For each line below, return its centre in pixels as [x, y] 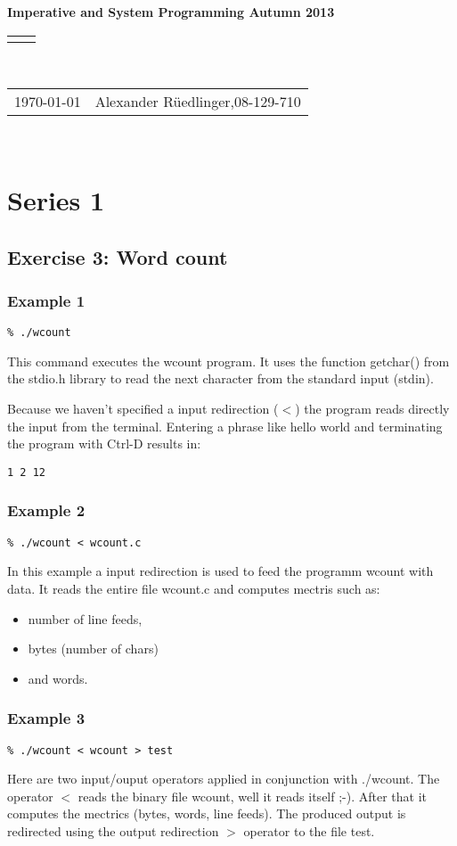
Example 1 [46, 300]
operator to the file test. [309, 830]
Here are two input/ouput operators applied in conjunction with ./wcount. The [224, 779]
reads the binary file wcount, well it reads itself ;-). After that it [253, 796]
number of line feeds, [85, 618]
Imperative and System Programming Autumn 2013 [171, 12]
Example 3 [46, 718]
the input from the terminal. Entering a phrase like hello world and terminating [225, 426]
